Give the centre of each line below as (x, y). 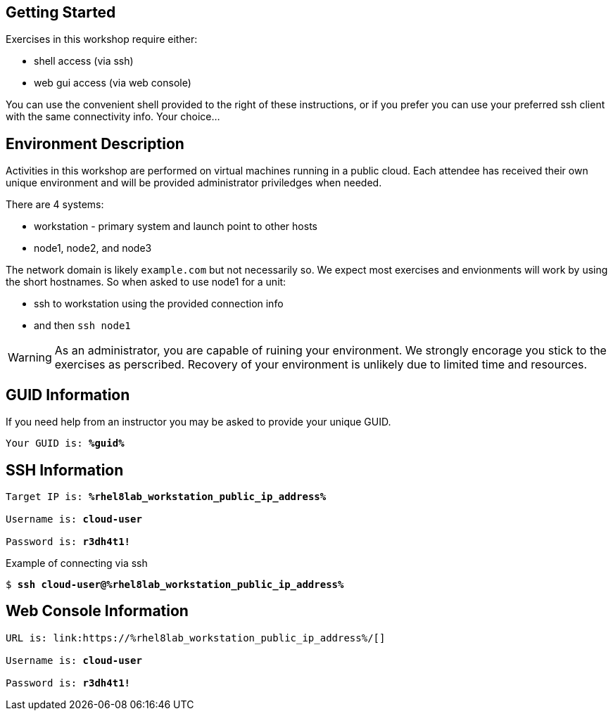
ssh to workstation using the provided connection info (159, 304)
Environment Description (95, 143)
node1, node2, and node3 (93, 248)
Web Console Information (97, 611)
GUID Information (68, 395)
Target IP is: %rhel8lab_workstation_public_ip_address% (166, 496)
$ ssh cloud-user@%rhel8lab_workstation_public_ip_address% (175, 584)
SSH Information (65, 470)
